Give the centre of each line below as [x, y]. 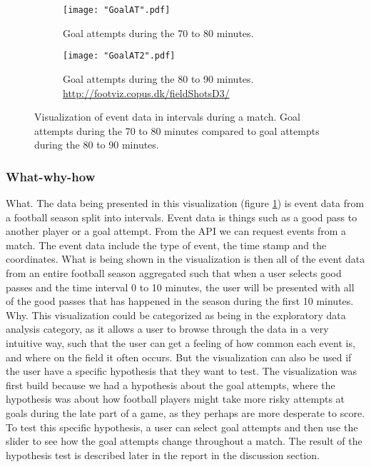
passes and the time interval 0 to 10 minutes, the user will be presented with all [180, 287]
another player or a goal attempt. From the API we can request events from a [176, 231]
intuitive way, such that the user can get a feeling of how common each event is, [181, 343]
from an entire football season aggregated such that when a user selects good [174, 273]
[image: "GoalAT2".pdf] [119, 56]
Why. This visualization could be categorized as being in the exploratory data [176, 315]
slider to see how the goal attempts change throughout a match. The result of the [184, 441]
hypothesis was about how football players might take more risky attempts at [176, 399]
